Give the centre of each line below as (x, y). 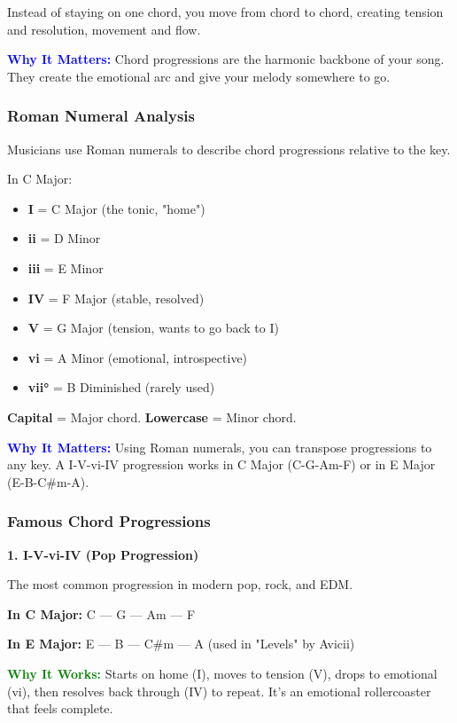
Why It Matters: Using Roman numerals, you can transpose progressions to (220, 447)
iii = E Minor (66, 267)
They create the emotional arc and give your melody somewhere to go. (199, 76)
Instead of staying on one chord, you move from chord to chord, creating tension (225, 12)
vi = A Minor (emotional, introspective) (138, 357)
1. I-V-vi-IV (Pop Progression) (103, 554)
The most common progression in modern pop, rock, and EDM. (180, 584)
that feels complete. (60, 708)
